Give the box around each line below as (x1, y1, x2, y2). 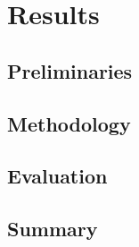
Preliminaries (7, 56, 133, 84)
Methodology (7, 109, 131, 137)
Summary (7, 215, 98, 243)
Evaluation (7, 162, 108, 190)
